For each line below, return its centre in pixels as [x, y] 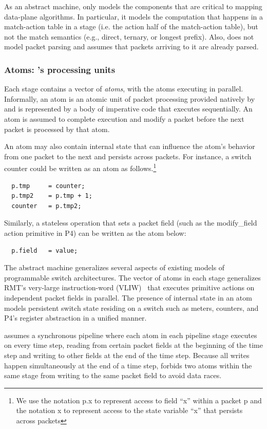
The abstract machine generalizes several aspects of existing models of [115, 267]
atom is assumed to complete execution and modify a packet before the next [124, 118]
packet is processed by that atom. [57, 129]
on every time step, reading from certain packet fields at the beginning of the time [133, 345]
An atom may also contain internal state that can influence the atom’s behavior [130, 146]
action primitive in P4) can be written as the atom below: [95, 232]
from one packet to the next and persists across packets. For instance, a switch [128, 156]
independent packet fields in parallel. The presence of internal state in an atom [128, 297]
